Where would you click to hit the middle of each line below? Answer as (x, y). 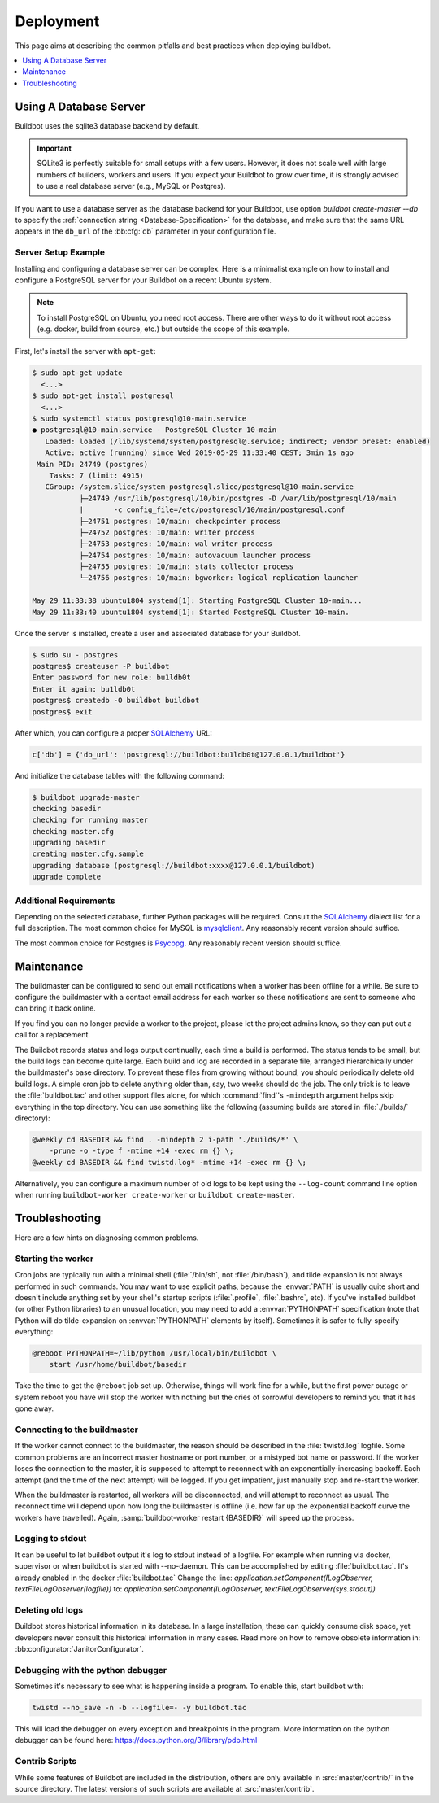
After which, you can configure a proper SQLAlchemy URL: (114, 733)
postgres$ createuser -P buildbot (101, 666)
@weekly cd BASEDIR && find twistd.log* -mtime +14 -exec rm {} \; (170, 1162)
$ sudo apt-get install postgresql (103, 396)
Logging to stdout (51, 1539)
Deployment (57, 21)
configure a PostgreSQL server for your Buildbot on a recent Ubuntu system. (143, 280)
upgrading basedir (69, 843)
